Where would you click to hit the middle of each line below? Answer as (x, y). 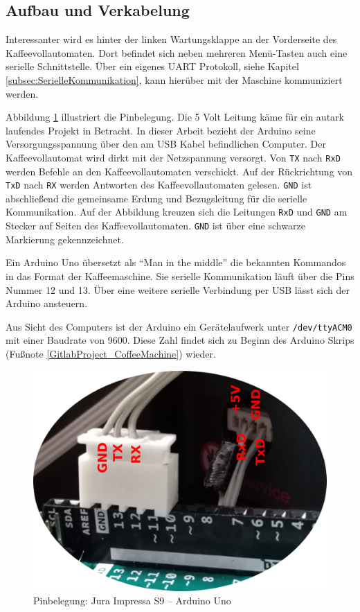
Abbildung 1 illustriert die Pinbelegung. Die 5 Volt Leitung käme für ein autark (175, 117)
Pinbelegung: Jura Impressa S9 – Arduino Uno (132, 601)
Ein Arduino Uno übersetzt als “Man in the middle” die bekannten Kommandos (176, 262)
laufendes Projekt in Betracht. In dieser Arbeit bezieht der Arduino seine (161, 130)
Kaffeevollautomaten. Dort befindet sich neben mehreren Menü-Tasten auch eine (177, 52)
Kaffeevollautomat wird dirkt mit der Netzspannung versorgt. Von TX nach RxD (173, 157)
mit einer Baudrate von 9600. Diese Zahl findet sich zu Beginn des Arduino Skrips (180, 340)
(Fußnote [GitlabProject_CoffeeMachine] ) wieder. (111, 353)
